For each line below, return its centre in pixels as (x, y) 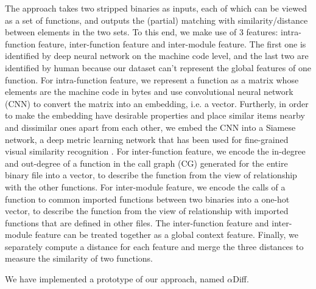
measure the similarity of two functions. (79, 258)
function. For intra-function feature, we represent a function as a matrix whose (152, 79)
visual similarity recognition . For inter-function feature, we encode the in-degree (155, 151)
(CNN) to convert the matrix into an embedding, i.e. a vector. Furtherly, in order (157, 103)
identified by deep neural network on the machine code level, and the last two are (157, 56)
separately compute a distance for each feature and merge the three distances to (154, 246)
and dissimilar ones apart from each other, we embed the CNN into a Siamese (150, 127)
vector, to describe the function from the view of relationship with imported (147, 211)
